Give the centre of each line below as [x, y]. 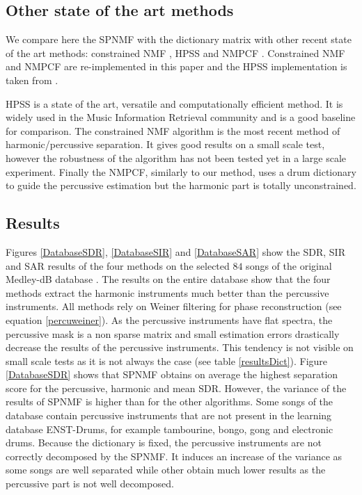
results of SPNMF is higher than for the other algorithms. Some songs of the [170, 401]
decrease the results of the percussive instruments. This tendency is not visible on [180, 347]
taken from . [32, 80]
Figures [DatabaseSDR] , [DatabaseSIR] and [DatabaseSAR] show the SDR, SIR [175, 251]
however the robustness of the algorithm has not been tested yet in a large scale [176, 157]
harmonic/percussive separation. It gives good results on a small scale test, [165, 144]
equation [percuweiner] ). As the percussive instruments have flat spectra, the [169, 319]
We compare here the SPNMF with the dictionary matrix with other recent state [179, 39]
